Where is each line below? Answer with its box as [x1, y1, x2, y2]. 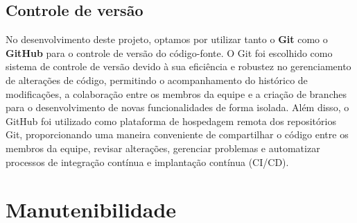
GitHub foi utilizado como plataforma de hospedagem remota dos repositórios [6, 113, 336, 128]
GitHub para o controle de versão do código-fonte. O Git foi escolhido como [6, 45, 333, 60]
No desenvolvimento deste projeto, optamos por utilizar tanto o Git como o [6, 32, 328, 47]
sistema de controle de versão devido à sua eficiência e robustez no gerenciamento [6, 59, 351, 74]
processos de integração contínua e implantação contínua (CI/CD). [6, 154, 289, 169]
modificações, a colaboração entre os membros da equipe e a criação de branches [6, 86, 347, 101]
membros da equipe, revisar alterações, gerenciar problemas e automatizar [6, 140, 320, 155]
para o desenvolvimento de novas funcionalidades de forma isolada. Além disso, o [6, 100, 349, 115]
